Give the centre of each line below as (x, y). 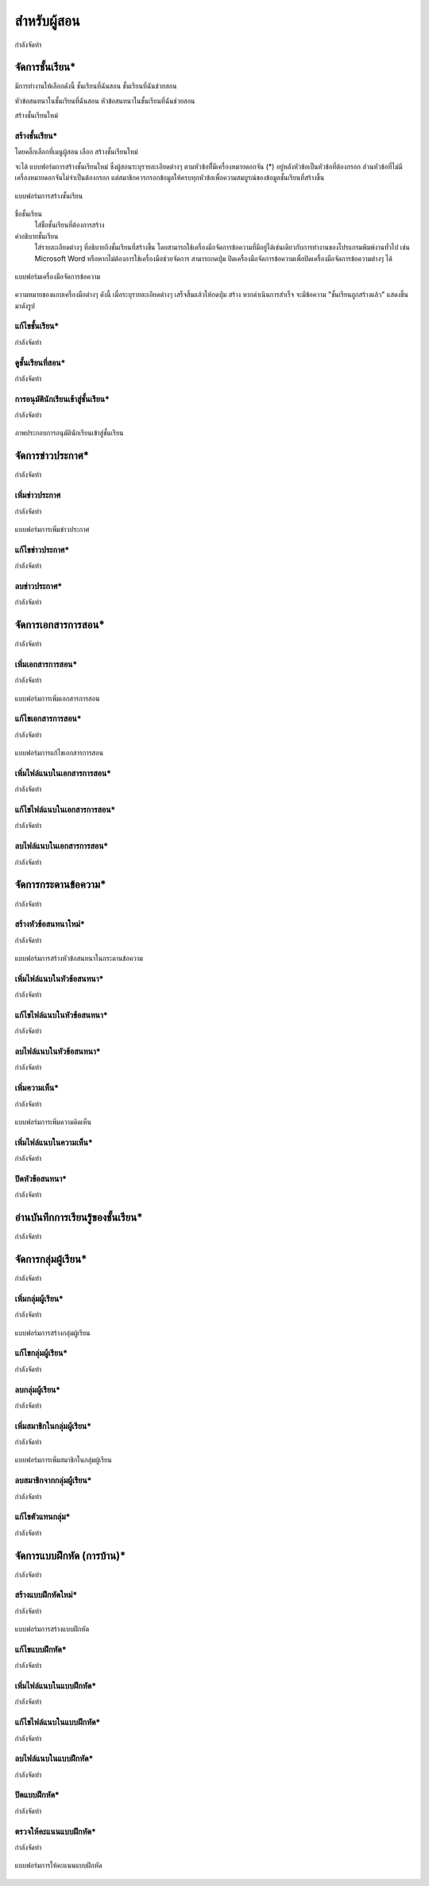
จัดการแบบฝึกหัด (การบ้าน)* (70, 1555)
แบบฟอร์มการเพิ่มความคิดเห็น (53, 1122)
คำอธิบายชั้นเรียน (37, 236)
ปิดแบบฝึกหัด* (37, 1795)
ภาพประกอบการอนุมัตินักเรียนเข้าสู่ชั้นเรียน (69, 433)
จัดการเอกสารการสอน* (60, 625)
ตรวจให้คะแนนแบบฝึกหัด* (56, 1831)
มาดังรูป (25, 306)
